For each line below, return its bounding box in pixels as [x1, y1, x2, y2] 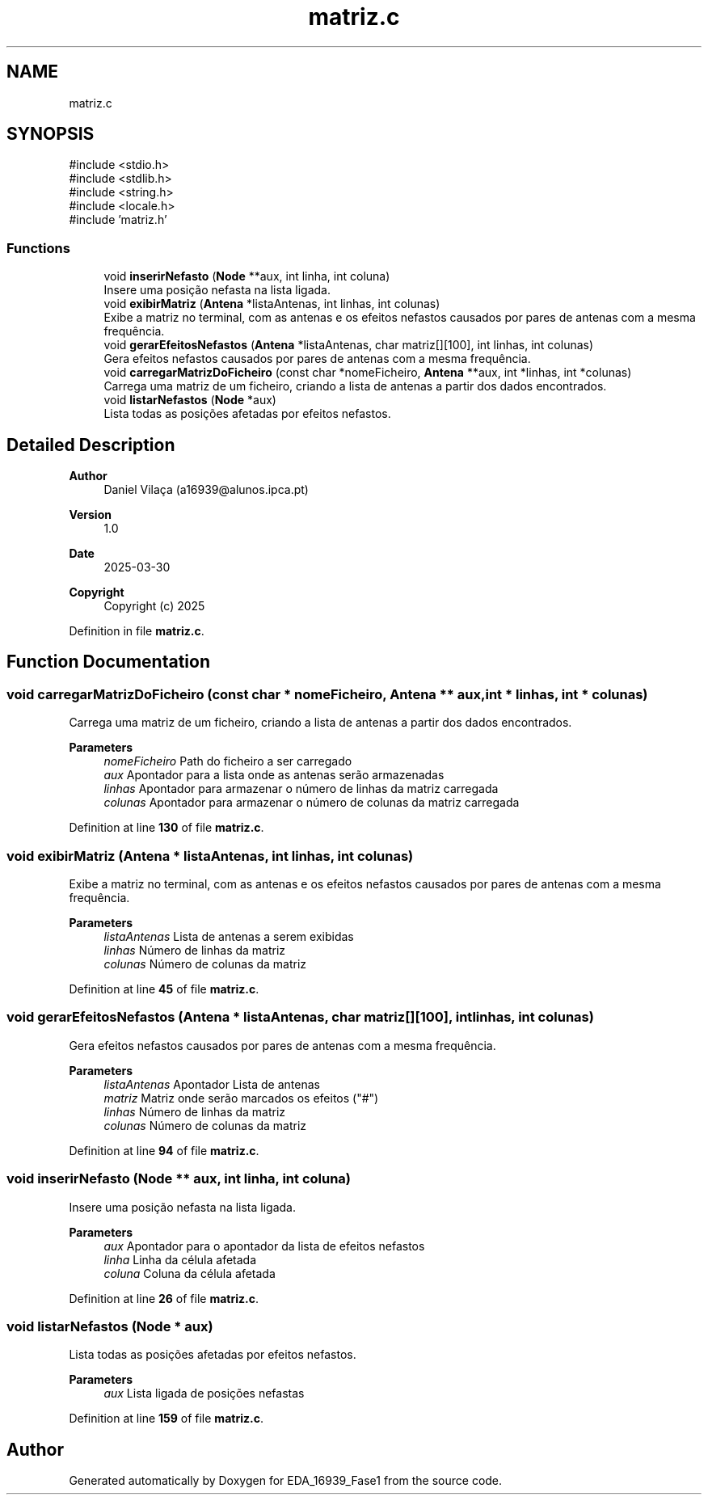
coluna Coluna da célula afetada [103, 1266, 276, 1280]
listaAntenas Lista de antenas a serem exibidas [103, 930, 354, 943]
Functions [6, 239, 70, 256]
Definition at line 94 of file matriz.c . [69, 1143, 259, 1157]
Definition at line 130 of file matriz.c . [69, 820, 264, 835]
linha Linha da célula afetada [103, 1252, 257, 1267]
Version [69, 508, 112, 522]
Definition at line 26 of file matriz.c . [69, 1291, 259, 1305]
